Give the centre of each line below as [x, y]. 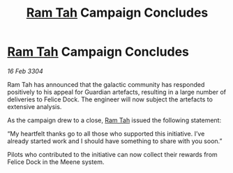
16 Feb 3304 [25, 71]
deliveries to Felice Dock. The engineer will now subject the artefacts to [110, 99]
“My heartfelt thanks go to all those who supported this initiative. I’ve [106, 133]
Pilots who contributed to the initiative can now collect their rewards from [112, 154]
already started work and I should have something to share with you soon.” [115, 141]
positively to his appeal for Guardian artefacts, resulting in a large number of [117, 92]
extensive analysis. [35, 106]
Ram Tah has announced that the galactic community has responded [106, 84]
